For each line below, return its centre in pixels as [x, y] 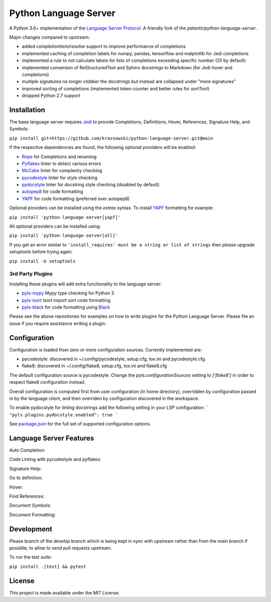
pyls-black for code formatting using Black [66, 307]
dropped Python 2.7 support [51, 96]
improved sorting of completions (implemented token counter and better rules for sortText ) [116, 88]
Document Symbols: [30, 505]
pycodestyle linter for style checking [59, 178]
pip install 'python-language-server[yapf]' [65, 217]
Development [31, 529]
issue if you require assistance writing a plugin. [58, 323]
